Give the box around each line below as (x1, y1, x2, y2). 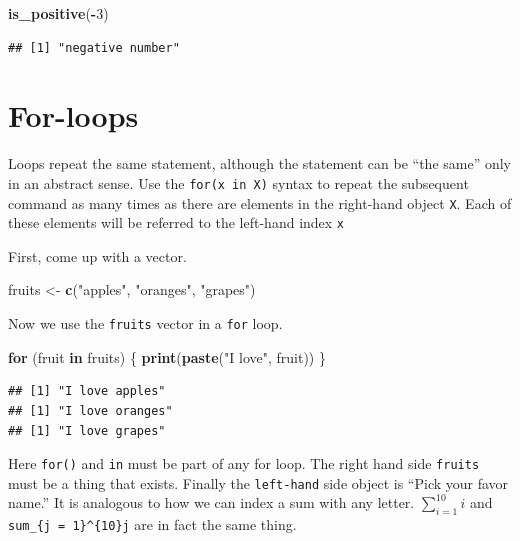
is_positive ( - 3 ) (8, 3, 109, 23)
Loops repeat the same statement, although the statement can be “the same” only (8, 153, 511, 174)
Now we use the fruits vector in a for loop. (8, 313, 283, 334)
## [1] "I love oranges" (8, 403, 173, 418)
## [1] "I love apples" (8, 384, 166, 399)
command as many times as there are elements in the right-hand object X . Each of (8, 192, 512, 213)
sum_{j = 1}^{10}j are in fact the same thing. (8, 514, 297, 535)
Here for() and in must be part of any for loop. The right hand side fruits (8, 453, 480, 474)
